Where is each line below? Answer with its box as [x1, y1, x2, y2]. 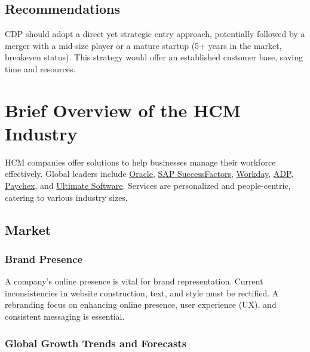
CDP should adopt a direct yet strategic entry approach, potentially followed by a [5, 27, 305, 40]
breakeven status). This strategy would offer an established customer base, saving [5, 51, 303, 63]
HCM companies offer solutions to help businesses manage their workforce [5, 155, 276, 168]
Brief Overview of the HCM [5, 97, 241, 122]
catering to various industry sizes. [5, 191, 128, 203]
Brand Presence [5, 251, 83, 266]
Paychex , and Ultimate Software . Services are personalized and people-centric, [5, 179, 291, 192]
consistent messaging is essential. [5, 310, 125, 323]
